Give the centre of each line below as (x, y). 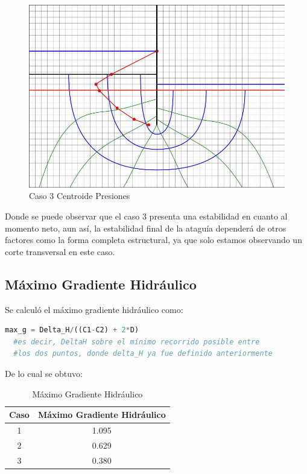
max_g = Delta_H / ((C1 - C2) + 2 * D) (72, 330)
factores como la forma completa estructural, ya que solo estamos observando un (153, 240)
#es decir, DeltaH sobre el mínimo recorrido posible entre (137, 342)
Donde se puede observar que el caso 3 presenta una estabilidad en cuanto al (146, 216)
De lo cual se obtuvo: (44, 373)
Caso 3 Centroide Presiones (80, 196)
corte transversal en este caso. (60, 251)
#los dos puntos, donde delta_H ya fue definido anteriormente (143, 354)
